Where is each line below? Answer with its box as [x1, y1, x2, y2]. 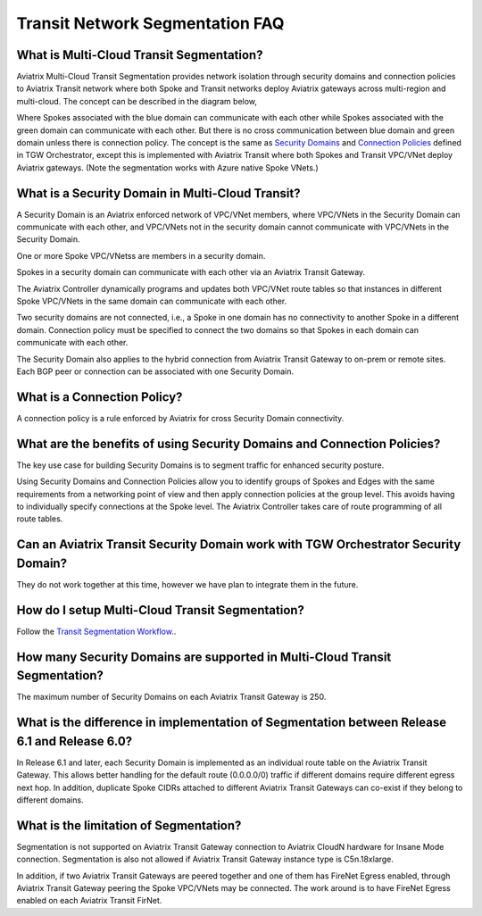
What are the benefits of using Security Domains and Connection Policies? [16, 436, 441, 451]
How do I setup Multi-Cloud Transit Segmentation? [16, 603, 305, 618]
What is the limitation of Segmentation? [16, 818, 242, 833]
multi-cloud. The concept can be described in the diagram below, [16, 96, 258, 106]
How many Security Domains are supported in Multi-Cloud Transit [16, 649, 392, 664]
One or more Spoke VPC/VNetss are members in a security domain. [16, 250, 266, 261]
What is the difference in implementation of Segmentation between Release [16, 715, 446, 730]
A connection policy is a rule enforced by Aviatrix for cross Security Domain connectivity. [16, 412, 345, 423]
